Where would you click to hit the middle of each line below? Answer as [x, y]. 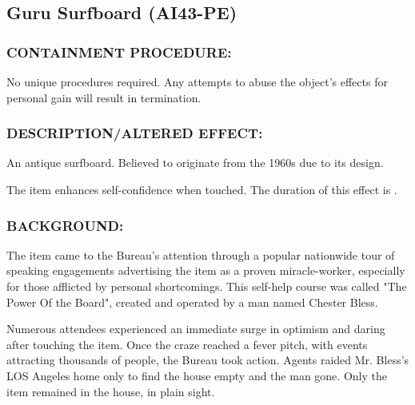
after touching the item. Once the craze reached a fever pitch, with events [187, 344]
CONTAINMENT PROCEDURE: [119, 52]
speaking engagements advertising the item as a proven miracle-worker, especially [206, 270]
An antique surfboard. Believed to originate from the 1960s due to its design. [195, 163]
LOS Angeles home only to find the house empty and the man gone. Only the [197, 375]
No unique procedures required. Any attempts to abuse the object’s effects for [197, 81]
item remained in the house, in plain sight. [111, 391]
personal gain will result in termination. [104, 97]
